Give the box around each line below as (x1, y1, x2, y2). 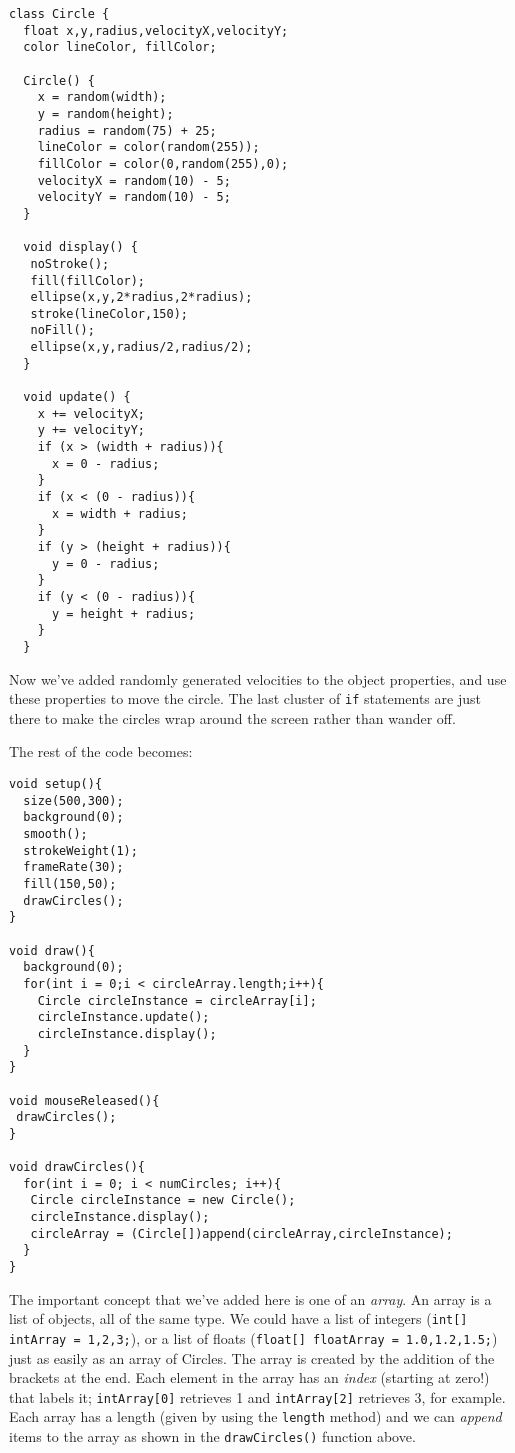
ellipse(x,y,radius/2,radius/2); (30, 340, 253, 355)
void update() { (23, 390, 131, 405)
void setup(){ (9, 777, 103, 792)
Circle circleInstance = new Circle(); (30, 1193, 296, 1208)
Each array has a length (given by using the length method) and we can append (9, 1406, 502, 1427)
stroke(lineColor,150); (30, 306, 188, 321)
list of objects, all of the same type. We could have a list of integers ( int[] (9, 1308, 468, 1329)
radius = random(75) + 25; (37, 123, 217, 138)
